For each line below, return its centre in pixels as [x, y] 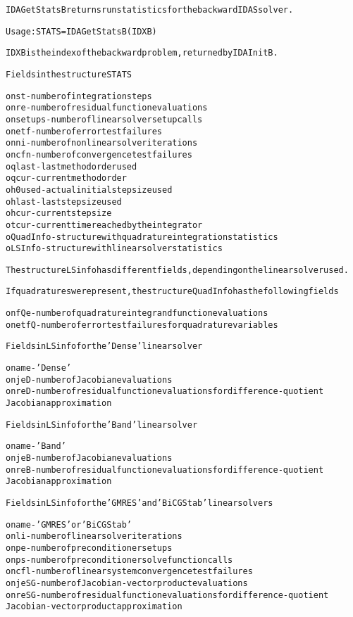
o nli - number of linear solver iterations [94, 536]
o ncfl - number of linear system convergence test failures [129, 572]
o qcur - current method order [66, 178]
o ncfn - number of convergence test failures [99, 154]
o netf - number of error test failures [84, 131]
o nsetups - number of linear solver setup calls [104, 119]
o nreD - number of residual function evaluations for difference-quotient [165, 392]
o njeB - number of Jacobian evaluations [89, 458]
